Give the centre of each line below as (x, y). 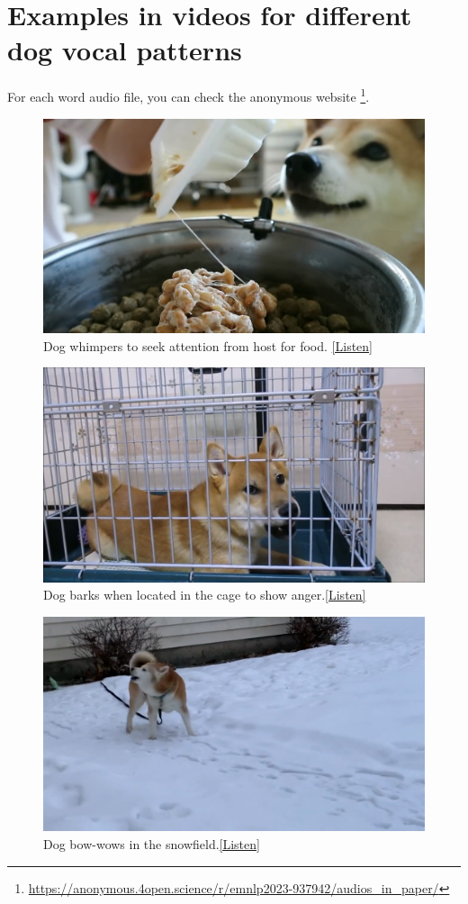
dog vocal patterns (125, 50)
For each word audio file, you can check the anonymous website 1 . (189, 95)
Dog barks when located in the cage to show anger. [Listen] (205, 595)
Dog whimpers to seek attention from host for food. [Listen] (208, 345)
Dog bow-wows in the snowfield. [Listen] (152, 844)
